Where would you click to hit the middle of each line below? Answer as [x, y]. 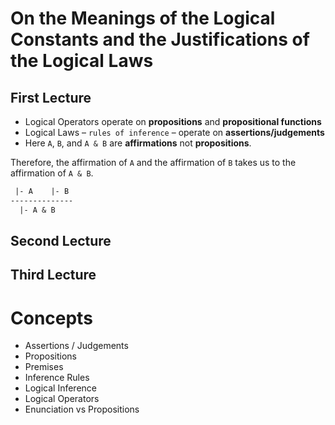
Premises [44, 367]
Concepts [51, 318]
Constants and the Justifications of [160, 39]
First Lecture [51, 97]
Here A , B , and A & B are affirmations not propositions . [138, 143]
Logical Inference [61, 388]
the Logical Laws [82, 61]
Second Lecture [61, 241]
